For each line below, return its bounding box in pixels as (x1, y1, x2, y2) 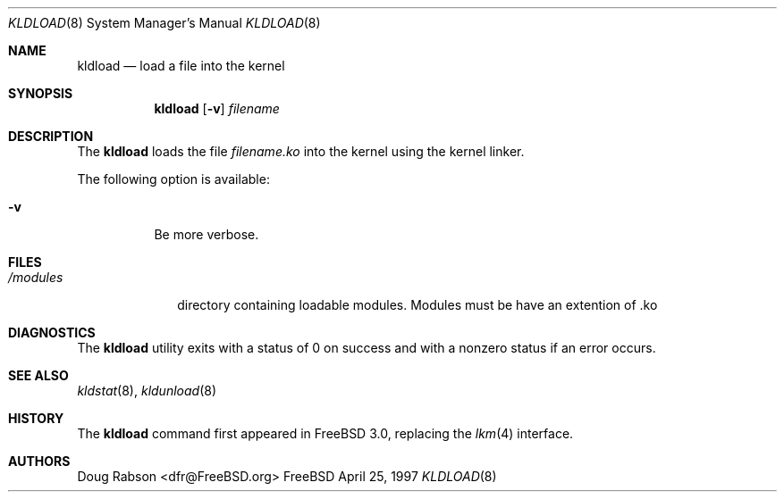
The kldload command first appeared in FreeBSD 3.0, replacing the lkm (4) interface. (77, 426, 574, 441)
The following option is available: (77, 171, 270, 187)
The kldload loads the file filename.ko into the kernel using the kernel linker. (77, 144, 525, 159)
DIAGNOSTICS (8, 325, 96, 340)
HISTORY (8, 411, 64, 426)
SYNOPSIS (8, 86, 73, 101)
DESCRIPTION (8, 129, 94, 144)
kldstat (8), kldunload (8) (77, 383, 216, 398)
